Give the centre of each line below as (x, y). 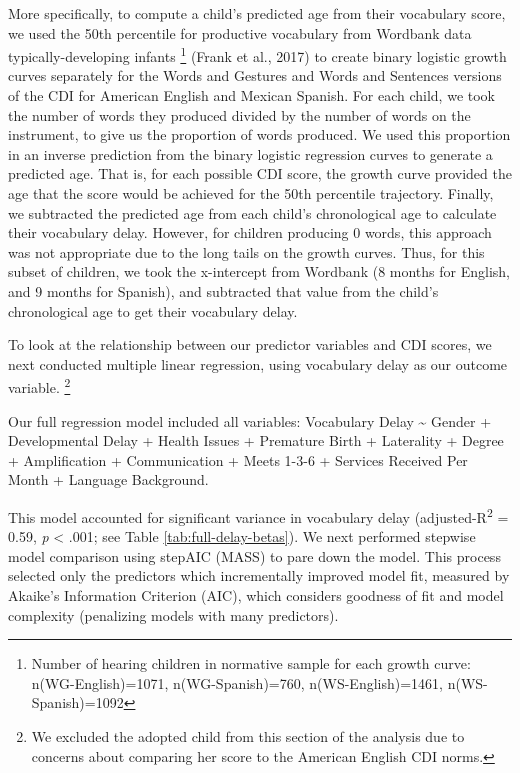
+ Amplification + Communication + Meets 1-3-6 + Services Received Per (238, 459)
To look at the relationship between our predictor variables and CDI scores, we (250, 344)
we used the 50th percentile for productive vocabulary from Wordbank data (240, 32)
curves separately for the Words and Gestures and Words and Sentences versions (255, 75)
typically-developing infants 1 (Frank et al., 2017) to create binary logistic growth (257, 54)
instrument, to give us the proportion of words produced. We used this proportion (259, 134)
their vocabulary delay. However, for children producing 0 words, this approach (250, 232)
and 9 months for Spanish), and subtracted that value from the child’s (223, 290)
